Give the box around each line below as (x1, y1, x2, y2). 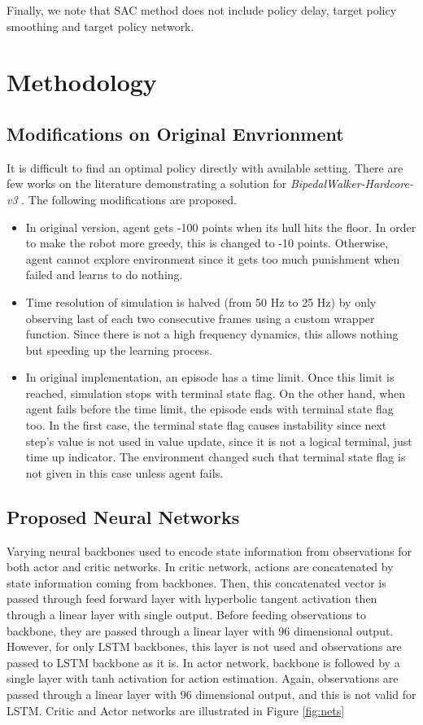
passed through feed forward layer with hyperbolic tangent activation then (7, 590, 377, 607)
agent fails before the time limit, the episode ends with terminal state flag (25, 400, 394, 417)
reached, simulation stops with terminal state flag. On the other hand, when (25, 384, 406, 401)
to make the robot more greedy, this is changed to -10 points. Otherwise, (25, 234, 389, 251)
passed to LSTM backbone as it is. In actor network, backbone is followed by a (7, 653, 400, 670)
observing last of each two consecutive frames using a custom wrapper (25, 309, 375, 326)
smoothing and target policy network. (7, 17, 194, 34)
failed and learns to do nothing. (25, 266, 183, 283)
